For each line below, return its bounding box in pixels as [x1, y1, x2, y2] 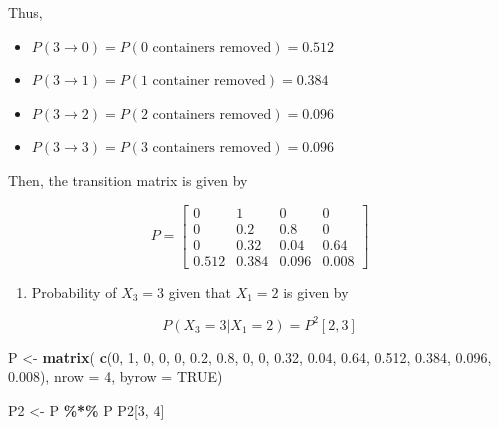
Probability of [31, 281, 117, 302]
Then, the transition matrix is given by [8, 169, 248, 190]
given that [168, 281, 231, 302]
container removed [152, 74, 266, 89]
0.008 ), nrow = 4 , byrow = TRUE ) [8, 366, 223, 387]
